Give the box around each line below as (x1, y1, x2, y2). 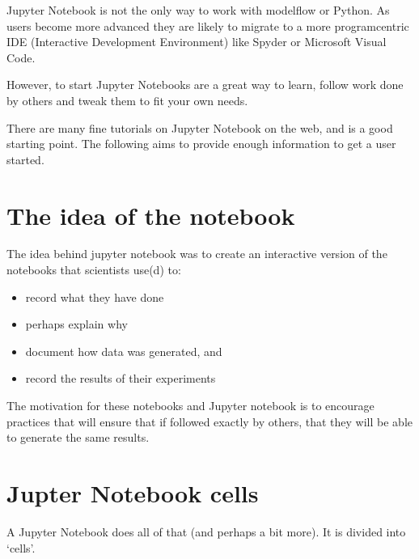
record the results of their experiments (25, 370, 216, 387)
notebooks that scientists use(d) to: (6, 261, 181, 278)
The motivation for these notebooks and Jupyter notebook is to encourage (6, 397, 375, 414)
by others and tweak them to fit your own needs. (6, 91, 248, 108)
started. (6, 150, 44, 167)
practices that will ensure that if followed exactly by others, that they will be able (6, 413, 413, 430)
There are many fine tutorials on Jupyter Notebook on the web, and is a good (6, 119, 393, 136)
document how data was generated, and (25, 342, 222, 359)
